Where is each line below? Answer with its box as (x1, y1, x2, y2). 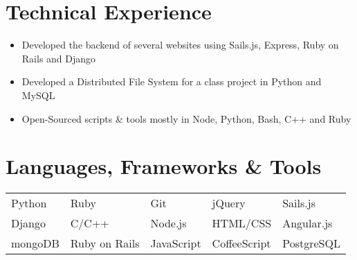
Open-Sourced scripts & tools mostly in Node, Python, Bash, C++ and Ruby (21, 111, 351, 125)
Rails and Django (21, 51, 96, 65)
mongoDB (11, 235, 59, 252)
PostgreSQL (282, 235, 340, 252)
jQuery (212, 195, 246, 211)
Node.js (150, 215, 187, 232)
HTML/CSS (212, 215, 272, 232)
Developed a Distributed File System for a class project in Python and (21, 74, 322, 89)
